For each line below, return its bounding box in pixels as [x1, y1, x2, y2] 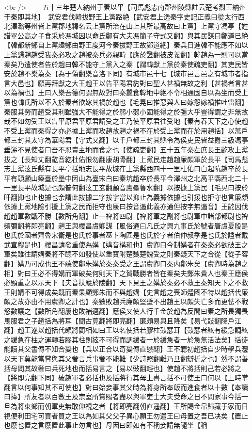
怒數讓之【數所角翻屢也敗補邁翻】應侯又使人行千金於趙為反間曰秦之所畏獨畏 [4, 306, 248, 316]
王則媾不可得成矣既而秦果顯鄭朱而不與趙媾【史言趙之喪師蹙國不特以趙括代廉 [4, 287, 248, 297]
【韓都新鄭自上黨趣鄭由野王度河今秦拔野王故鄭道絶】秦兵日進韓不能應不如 [4, 40, 241, 50]
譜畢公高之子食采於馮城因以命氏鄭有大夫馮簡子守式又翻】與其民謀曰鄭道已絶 [4, 30, 248, 40]
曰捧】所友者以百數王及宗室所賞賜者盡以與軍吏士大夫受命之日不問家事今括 [4, 391, 241, 401]
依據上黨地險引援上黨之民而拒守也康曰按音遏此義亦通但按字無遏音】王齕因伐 [4, 201, 248, 211]
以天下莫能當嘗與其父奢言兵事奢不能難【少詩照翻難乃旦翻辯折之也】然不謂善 [4, 353, 248, 363]
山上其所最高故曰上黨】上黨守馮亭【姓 [126, 21, 248, 31]
